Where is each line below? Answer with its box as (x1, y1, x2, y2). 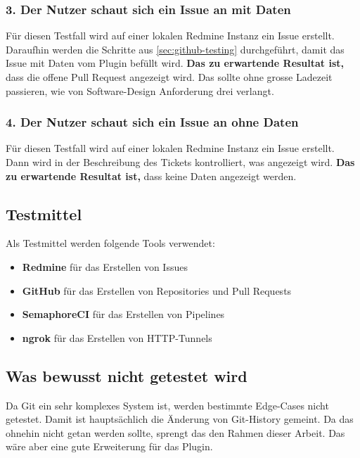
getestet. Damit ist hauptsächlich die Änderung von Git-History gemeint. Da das (6, 412, 354, 426)
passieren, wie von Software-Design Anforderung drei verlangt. (6, 83, 274, 98)
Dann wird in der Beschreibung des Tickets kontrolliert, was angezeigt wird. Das (6, 155, 355, 169)
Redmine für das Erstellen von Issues (22, 259, 188, 274)
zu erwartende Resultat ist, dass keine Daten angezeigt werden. (6, 168, 297, 183)
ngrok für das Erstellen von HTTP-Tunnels (22, 330, 212, 345)
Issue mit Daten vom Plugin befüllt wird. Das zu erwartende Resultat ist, (6, 56, 345, 70)
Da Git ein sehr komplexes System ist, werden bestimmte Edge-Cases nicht (6, 397, 329, 412)
